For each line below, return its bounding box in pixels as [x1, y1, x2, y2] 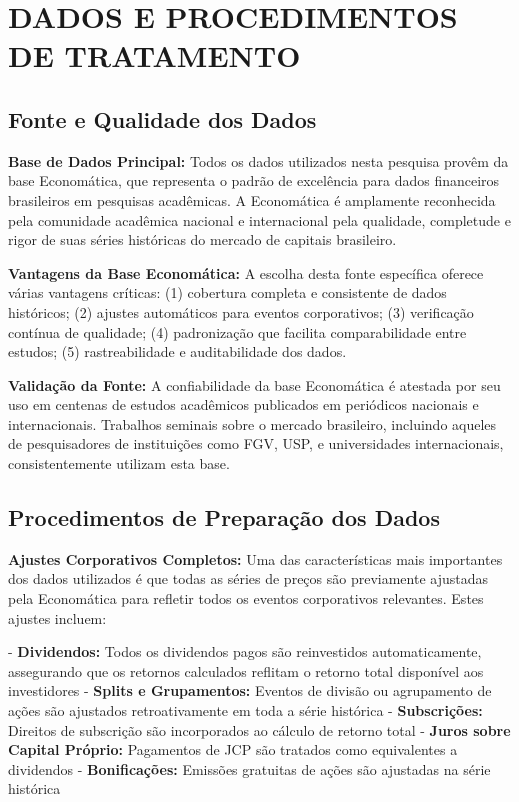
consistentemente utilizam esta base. [8, 453, 230, 474]
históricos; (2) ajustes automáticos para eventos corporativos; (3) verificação [8, 301, 474, 322]
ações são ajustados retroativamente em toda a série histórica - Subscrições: [8, 700, 483, 721]
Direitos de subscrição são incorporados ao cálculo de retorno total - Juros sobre [8, 719, 511, 740]
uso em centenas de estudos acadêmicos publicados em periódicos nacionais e [8, 394, 479, 415]
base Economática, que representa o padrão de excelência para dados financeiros [8, 170, 500, 191]
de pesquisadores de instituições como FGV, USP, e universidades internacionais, [8, 433, 504, 454]
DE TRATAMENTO [8, 35, 301, 76]
